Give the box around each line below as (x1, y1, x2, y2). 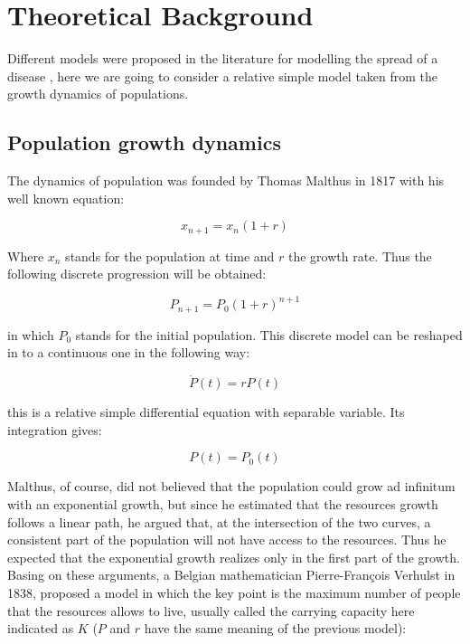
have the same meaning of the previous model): (144, 619, 407, 638)
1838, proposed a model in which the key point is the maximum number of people (7, 583, 461, 602)
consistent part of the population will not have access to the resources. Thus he (7, 530, 446, 549)
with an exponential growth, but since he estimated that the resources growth (7, 495, 438, 514)
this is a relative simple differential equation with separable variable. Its (7, 402, 405, 421)
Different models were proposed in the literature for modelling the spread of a (7, 49, 438, 68)
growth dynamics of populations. (7, 84, 189, 103)
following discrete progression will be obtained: (7, 264, 267, 283)
